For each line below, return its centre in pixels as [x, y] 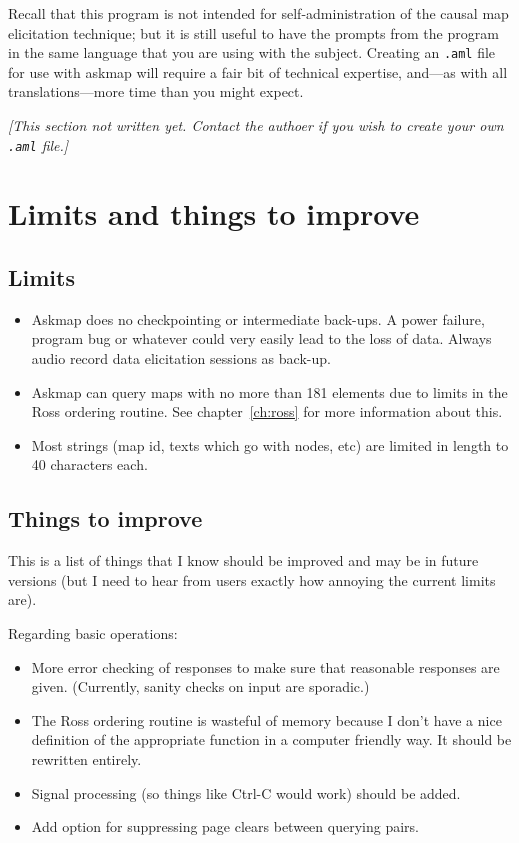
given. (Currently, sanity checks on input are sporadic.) [200, 686]
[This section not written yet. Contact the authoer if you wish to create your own [256, 125]
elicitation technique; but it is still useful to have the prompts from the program [253, 32]
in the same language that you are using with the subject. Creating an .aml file [252, 52]
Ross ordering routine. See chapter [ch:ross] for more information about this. [267, 411]
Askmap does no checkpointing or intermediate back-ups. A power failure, [258, 318]
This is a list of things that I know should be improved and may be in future [243, 560]
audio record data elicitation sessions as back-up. [181, 358]
